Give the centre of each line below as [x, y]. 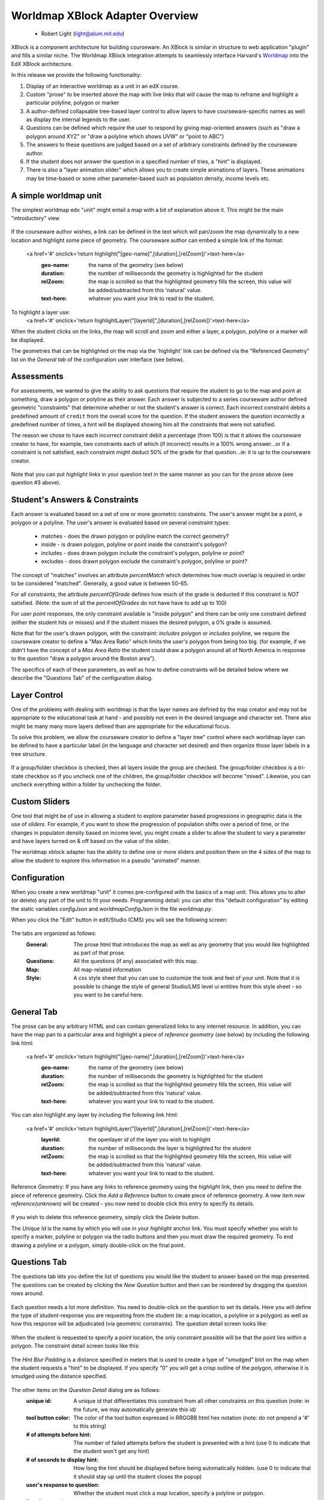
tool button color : [48, 1417]
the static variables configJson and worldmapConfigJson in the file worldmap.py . [112, 908]
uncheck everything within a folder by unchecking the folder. [86, 784]
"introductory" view [35, 218]
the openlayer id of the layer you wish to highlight [149, 1139]
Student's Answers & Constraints [75, 500]
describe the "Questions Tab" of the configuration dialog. [82, 677]
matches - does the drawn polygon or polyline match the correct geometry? [135, 536]
